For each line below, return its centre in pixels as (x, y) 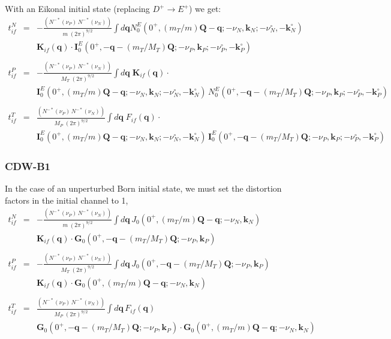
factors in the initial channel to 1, (67, 200)
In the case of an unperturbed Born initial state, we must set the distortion (143, 188)
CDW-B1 (28, 166)
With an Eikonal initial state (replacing (77, 8)
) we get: (205, 8)
